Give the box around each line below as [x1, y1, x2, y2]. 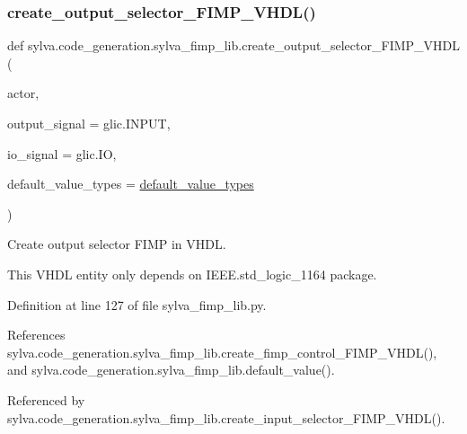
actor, [7, 84, 40, 102]
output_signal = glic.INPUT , [7, 114, 171, 132]
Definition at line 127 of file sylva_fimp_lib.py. [7, 295, 267, 314]
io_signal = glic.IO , [7, 144, 117, 163]
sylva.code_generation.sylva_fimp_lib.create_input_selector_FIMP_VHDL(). [7, 408, 445, 427]
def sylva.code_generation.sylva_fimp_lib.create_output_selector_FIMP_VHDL [7, 36, 460, 55]
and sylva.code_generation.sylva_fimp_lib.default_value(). [7, 360, 335, 379]
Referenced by [7, 390, 85, 409]
